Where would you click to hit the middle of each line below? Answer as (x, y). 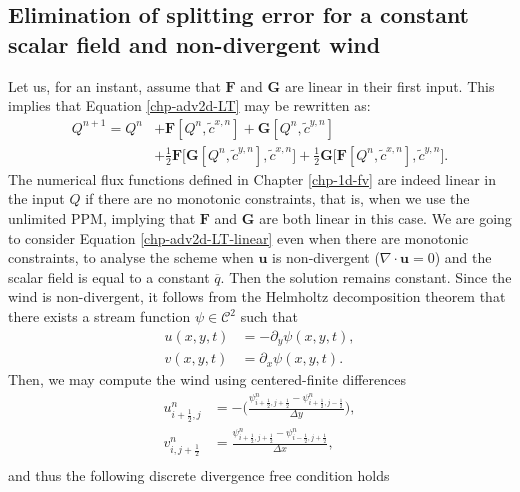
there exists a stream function (99, 316)
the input (36, 198)
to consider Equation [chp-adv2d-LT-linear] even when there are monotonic (238, 237)
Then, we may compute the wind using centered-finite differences (207, 379)
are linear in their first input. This (389, 85)
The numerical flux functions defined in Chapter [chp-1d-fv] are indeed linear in (252, 178)
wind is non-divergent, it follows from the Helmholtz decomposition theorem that (257, 296)
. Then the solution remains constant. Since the (366, 276)
